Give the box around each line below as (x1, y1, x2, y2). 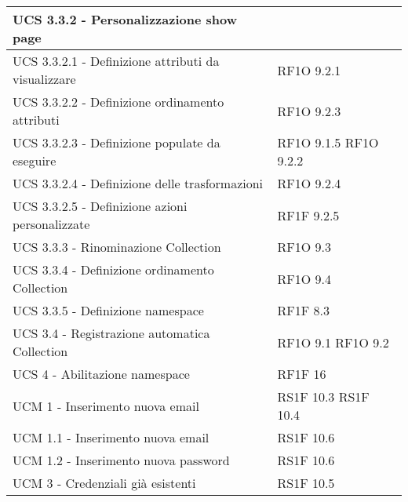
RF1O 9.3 (277, 238, 331, 256)
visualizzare (13, 70, 76, 88)
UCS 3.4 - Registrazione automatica (13, 324, 210, 342)
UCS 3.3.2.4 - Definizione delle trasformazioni (13, 174, 264, 192)
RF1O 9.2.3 (277, 101, 341, 120)
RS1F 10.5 (277, 474, 335, 492)
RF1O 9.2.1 (277, 60, 341, 79)
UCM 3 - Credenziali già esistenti (13, 474, 196, 492)
